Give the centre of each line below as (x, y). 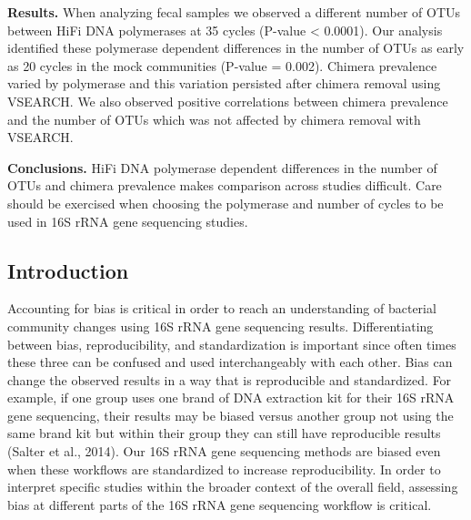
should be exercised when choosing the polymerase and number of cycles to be (225, 203)
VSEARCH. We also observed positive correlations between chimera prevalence (228, 101)
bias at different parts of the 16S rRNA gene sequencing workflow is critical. (220, 504)
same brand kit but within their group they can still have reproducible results (224, 433)
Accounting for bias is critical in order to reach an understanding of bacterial (222, 308)
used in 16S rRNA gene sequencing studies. (128, 221)
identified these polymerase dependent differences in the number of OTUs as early (236, 48)
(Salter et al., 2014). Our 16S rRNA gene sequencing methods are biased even (224, 451)
